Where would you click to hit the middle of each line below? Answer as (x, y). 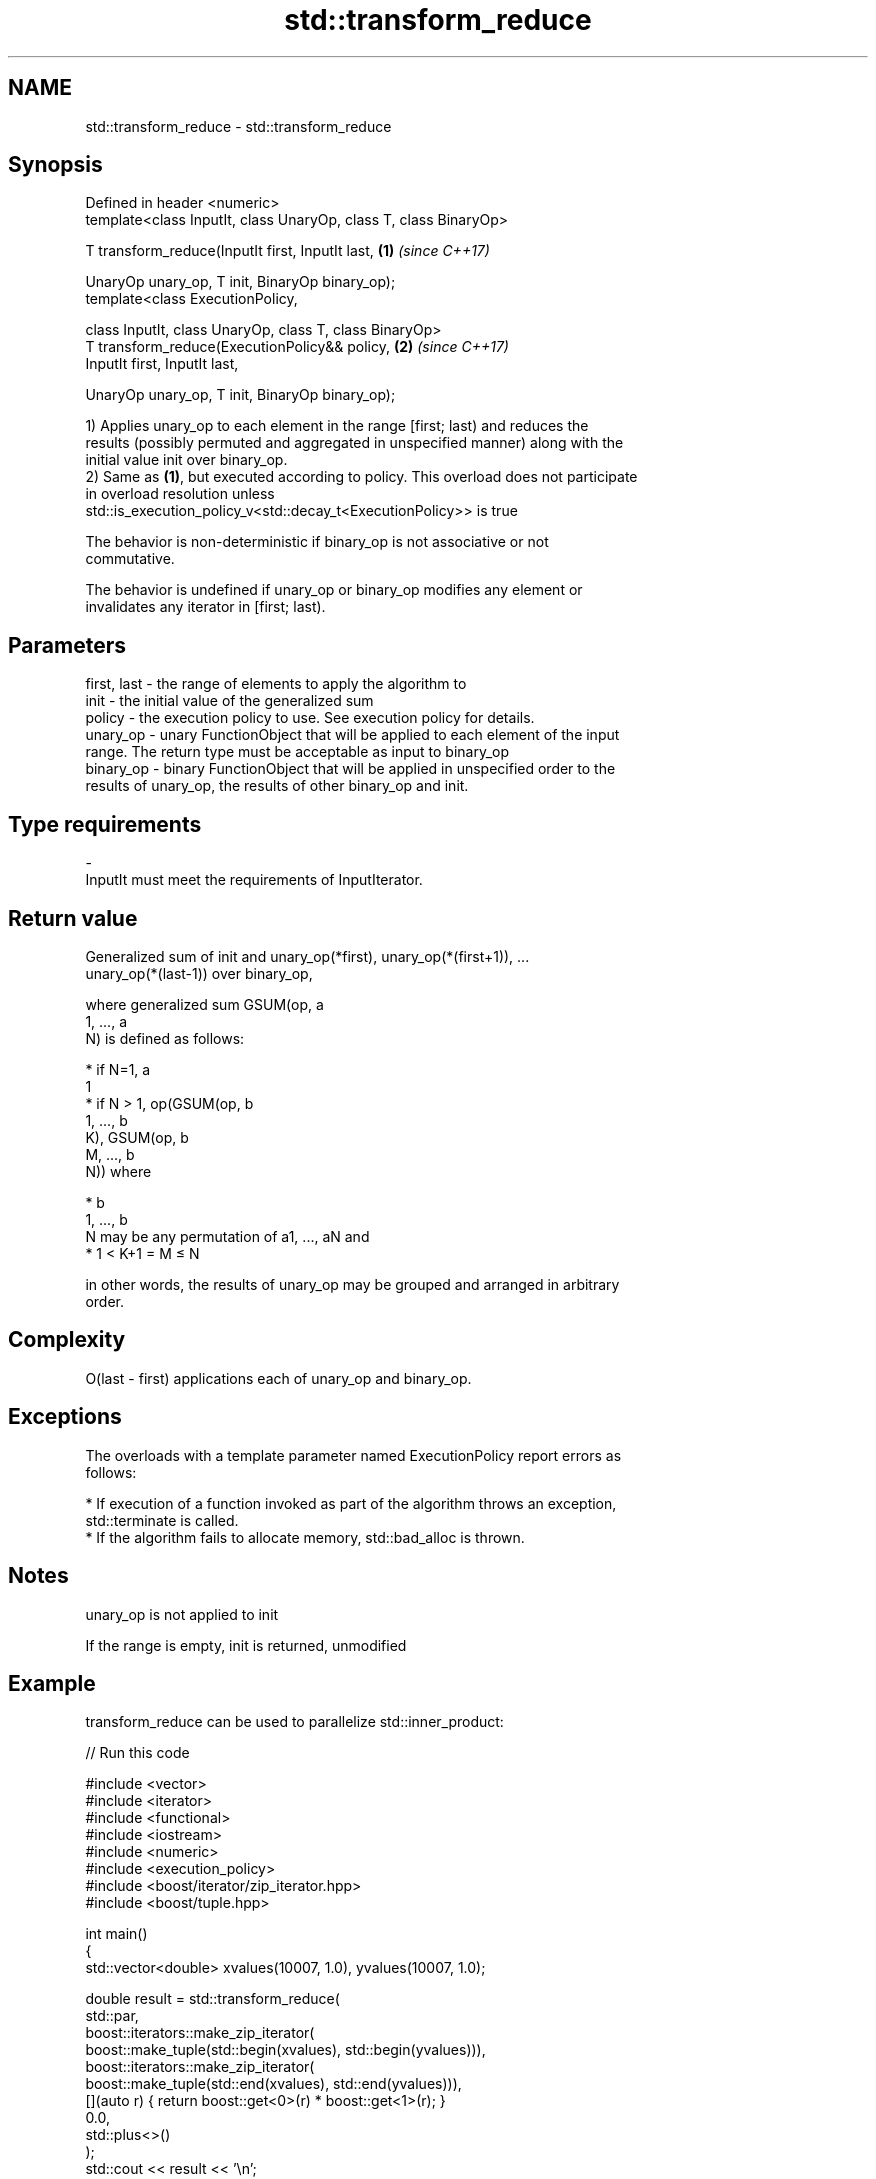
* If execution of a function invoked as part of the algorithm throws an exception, (351, 1503)
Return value (73, 918)
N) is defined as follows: (165, 1038)
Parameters (67, 645)
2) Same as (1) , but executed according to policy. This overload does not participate (361, 477)
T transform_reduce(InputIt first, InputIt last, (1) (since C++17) (287, 251)
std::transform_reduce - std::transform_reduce (238, 126)
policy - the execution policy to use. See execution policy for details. (310, 718)
